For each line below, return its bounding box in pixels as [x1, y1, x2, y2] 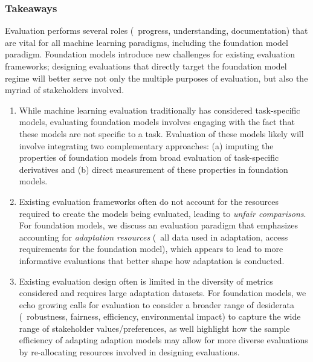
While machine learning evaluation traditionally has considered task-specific [19, 103, 300, 116]
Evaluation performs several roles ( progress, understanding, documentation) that [5, 24, 308, 37]
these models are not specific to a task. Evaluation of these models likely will [19, 127, 304, 140]
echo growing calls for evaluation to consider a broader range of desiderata [19, 298, 294, 311]
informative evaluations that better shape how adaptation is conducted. [19, 254, 285, 267]
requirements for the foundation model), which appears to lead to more [19, 242, 283, 255]
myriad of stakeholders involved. [5, 83, 124, 96]
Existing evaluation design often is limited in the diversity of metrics [19, 274, 273, 287]
